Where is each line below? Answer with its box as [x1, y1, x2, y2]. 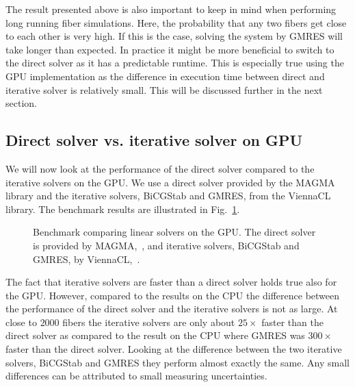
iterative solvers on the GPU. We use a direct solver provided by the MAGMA [5, 175, 335, 189]
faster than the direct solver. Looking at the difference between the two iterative [5, 342, 342, 356]
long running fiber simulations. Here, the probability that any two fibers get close [5, 15, 347, 29]
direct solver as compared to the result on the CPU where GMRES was [5, 328, 305, 342]
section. [5, 96, 37, 110]
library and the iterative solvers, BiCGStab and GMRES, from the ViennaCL [5, 188, 331, 203]
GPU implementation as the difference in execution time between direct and [5, 68, 325, 83]
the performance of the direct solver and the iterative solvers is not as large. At [5, 301, 338, 316]
